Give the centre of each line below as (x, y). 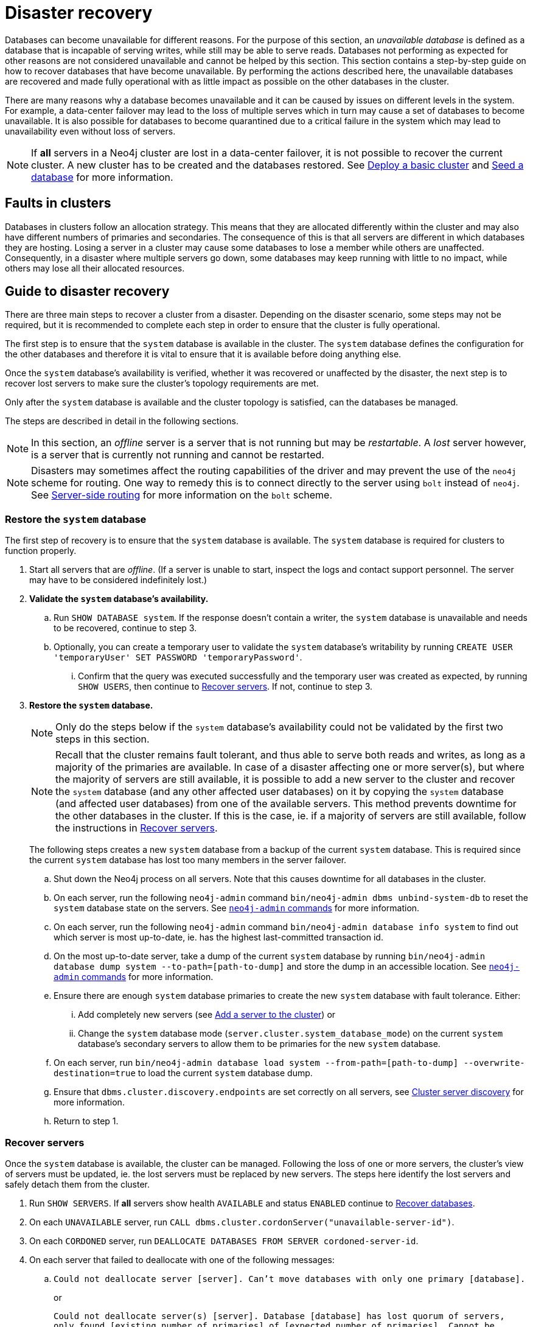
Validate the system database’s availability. (119, 599)
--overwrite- (494, 1063)
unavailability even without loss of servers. (90, 131)
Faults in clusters (58, 203)
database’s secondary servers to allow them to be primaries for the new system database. (259, 1044)
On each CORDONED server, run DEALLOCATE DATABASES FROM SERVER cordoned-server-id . (224, 1241)
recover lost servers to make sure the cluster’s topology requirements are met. (162, 383)
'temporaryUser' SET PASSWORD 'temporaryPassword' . (178, 657)
